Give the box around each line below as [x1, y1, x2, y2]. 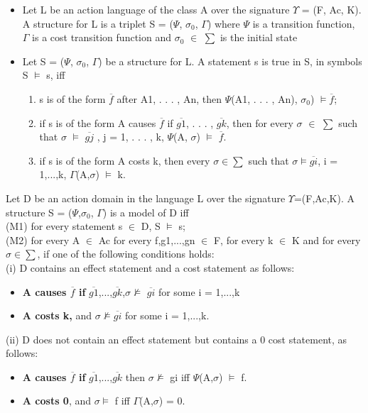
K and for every [291, 232, 361, 247]
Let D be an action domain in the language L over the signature [6, 190, 286, 205]
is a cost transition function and [32, 30, 171, 45]
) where [207, 16, 240, 31]
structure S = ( [6, 204, 72, 219]
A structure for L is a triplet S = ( [22, 16, 173, 31]
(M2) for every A [6, 232, 80, 247]
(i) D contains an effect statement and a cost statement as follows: [6, 260, 295, 275]
